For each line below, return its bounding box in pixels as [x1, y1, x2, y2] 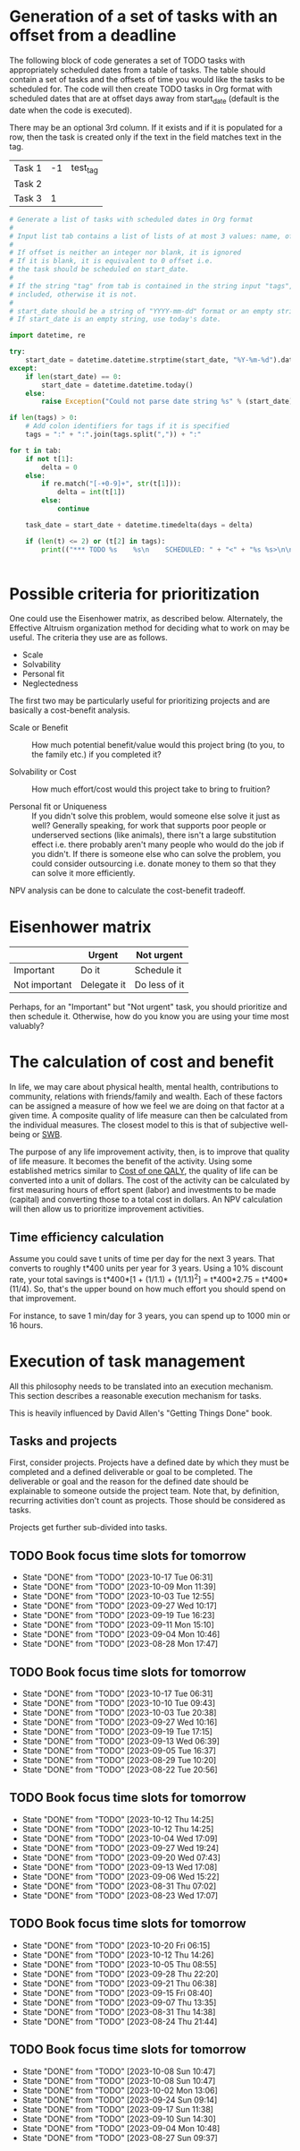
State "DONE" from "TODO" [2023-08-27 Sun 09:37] [21, 2132, 219, 2143]
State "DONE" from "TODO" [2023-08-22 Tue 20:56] [21, 1764, 218, 1775]
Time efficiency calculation [9, 1230, 164, 1245]
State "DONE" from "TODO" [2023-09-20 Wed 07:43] [21, 1852, 221, 1863]
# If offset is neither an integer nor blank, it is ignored [9, 248, 242, 257]
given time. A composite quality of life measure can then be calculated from [9, 1110, 288, 1121]
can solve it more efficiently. [31, 868, 136, 878]
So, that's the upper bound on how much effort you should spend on [33, 1283, 286, 1294]
